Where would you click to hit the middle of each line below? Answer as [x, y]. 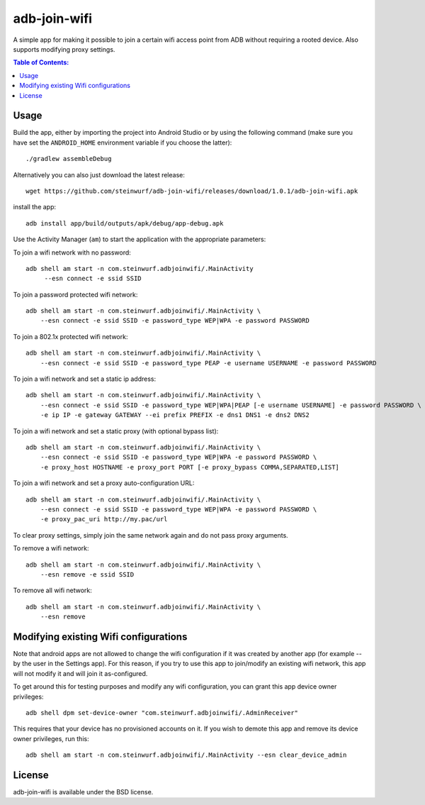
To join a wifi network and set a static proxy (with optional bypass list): [116, 431]
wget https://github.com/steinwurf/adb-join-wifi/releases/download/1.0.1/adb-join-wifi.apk [192, 191]
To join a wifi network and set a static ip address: [84, 379]
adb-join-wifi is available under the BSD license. [83, 792]
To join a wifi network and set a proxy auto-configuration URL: [104, 483]
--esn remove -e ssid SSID [87, 574]
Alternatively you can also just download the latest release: [99, 174]
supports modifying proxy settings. [64, 49]
